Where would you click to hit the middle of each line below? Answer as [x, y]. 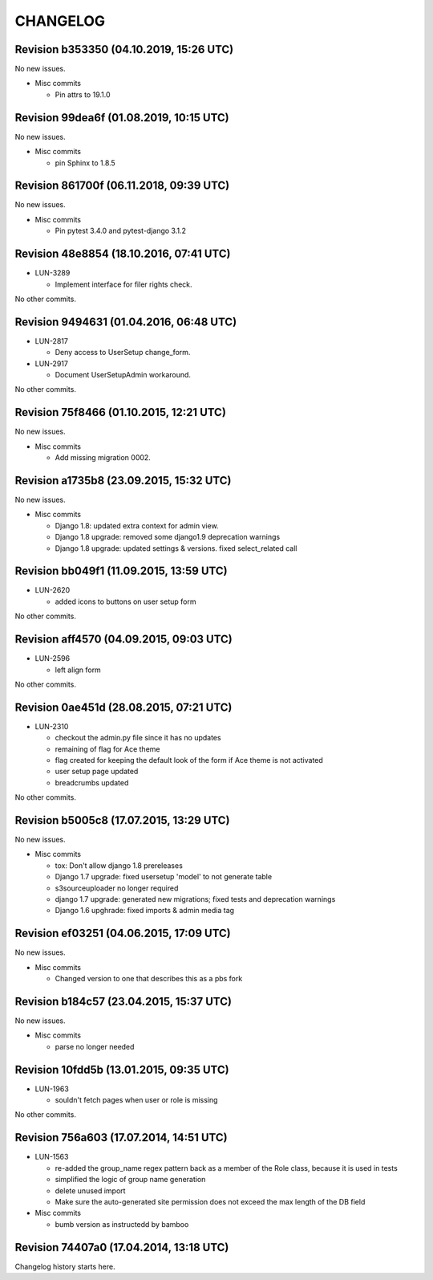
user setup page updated [97, 772]
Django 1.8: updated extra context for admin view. [137, 525]
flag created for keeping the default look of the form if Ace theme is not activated [189, 760]
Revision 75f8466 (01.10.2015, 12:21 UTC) [120, 412]
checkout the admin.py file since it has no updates [138, 738]
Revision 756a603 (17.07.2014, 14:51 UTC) [121, 1137]
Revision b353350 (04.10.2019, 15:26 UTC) [124, 49]
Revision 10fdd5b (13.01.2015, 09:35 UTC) [122, 1069]
